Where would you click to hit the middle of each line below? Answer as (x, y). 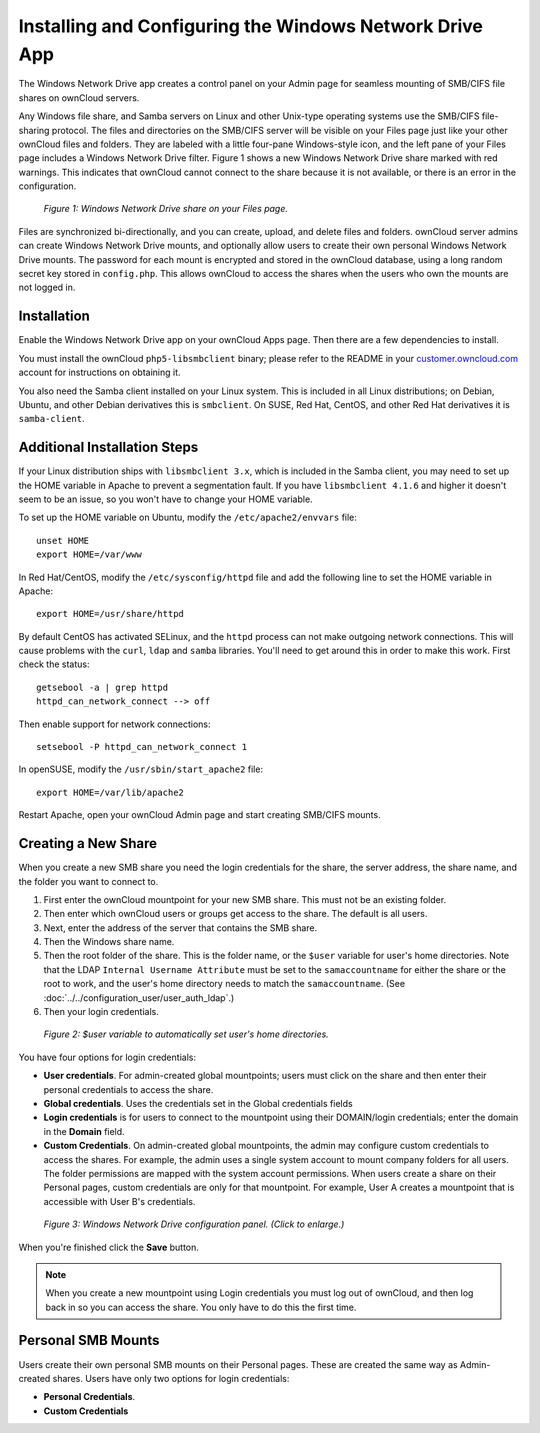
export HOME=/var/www (89, 554)
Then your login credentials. (101, 1012)
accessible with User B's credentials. (119, 1201)
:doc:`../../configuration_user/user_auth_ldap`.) (139, 997)
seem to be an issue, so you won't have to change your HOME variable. (166, 499)
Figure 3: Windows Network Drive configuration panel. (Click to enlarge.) (194, 1224)
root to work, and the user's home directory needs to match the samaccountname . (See (224, 984)
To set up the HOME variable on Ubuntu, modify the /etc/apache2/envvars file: (187, 517)
